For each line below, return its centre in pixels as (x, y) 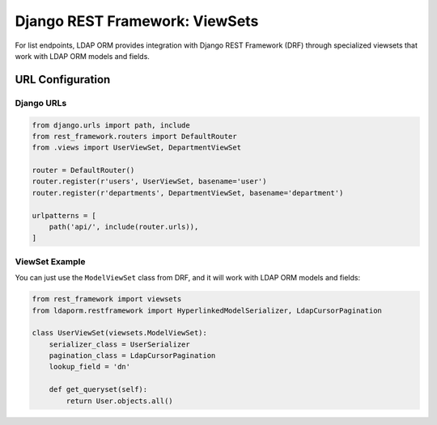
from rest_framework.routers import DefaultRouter (135, 136)
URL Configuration (63, 80)
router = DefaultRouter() (83, 170)
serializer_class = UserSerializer (119, 344)
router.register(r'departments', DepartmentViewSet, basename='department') (188, 193)
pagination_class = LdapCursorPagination (132, 356)
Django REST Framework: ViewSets (137, 21)
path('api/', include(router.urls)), (124, 227)
